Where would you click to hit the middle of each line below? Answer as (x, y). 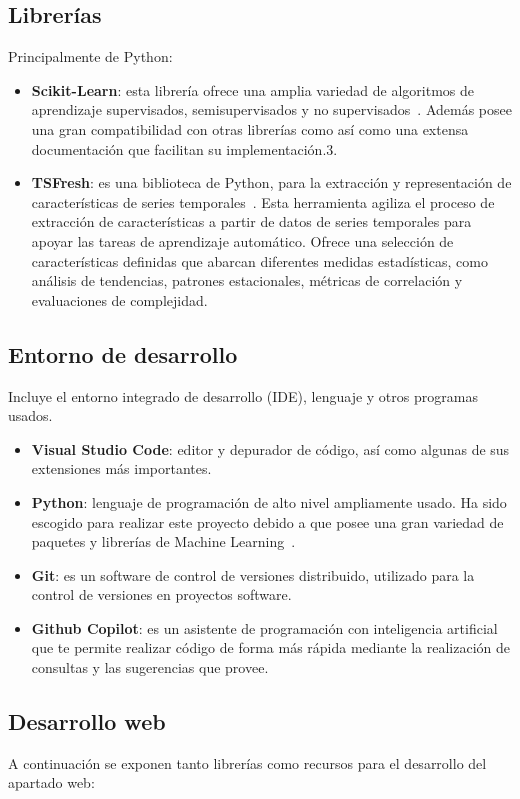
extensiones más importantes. (121, 468)
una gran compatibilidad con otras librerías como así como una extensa (250, 128)
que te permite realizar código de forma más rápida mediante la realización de (271, 647)
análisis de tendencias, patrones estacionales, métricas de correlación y (247, 280)
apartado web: (51, 782)
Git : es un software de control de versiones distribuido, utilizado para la (253, 574)
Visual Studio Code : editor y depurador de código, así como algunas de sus (270, 448)
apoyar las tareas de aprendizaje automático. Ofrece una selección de (242, 240)
